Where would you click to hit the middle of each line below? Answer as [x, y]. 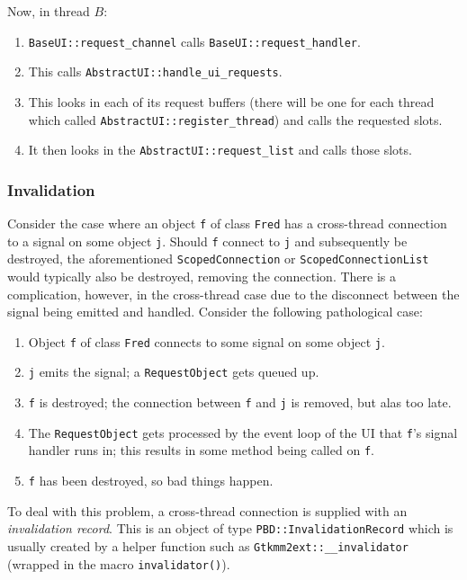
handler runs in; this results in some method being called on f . [201, 450]
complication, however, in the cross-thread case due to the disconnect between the [233, 294]
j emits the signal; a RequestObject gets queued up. [174, 372]
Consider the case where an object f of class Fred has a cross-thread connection [227, 223]
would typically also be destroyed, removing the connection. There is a [202, 276]
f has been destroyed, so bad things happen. [151, 481]
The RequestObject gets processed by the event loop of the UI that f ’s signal [243, 432]
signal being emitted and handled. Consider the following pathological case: [215, 312]
